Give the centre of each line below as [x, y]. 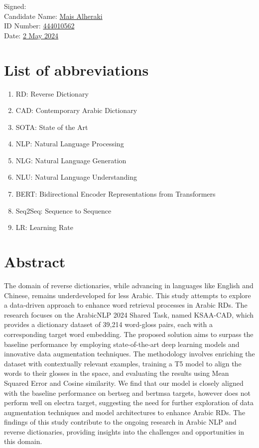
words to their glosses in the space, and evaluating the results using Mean [117, 373]
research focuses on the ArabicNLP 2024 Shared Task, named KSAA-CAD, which [129, 314]
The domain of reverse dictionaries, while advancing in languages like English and [129, 285]
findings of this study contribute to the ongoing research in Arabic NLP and [120, 422]
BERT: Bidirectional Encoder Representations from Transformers [116, 194]
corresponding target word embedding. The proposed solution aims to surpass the [129, 334]
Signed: [15, 6]
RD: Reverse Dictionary [52, 93]
